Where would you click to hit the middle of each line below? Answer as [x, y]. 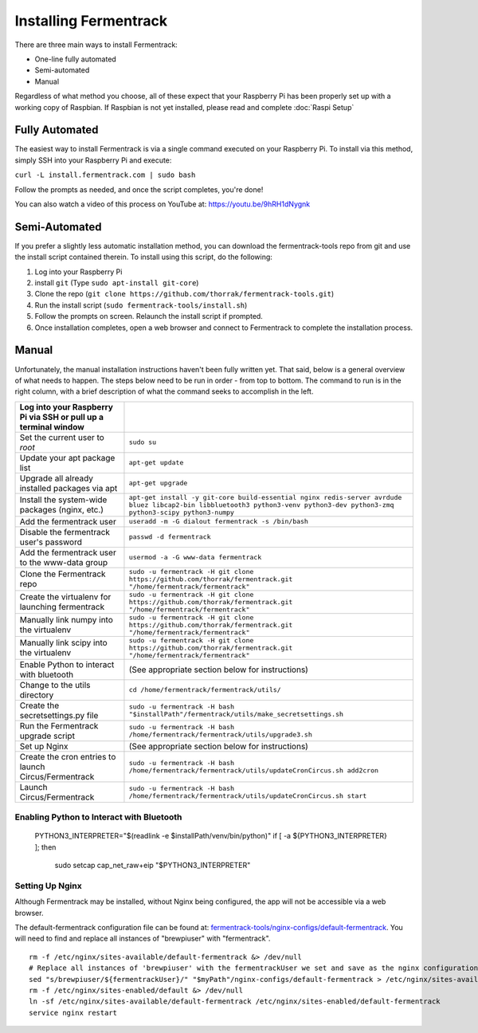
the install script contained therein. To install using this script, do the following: [143, 257]
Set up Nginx [44, 746]
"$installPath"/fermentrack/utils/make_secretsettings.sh [236, 714]
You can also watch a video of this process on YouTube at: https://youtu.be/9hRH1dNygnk [163, 204]
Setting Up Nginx [49, 886]
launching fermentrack [62, 607]
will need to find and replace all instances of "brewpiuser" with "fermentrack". [143, 939]
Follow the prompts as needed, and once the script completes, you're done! [139, 189]
